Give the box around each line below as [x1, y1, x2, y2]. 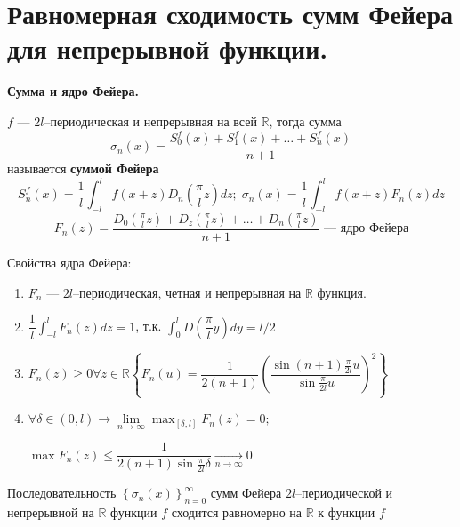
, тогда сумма [269, 111, 342, 130]
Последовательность [7, 483, 117, 502]
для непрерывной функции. [7, 30, 328, 67]
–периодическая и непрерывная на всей [44, 111, 257, 130]
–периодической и [295, 483, 393, 502]
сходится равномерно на [171, 503, 303, 522]
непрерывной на [7, 503, 94, 522]
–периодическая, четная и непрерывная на [73, 283, 302, 301]
